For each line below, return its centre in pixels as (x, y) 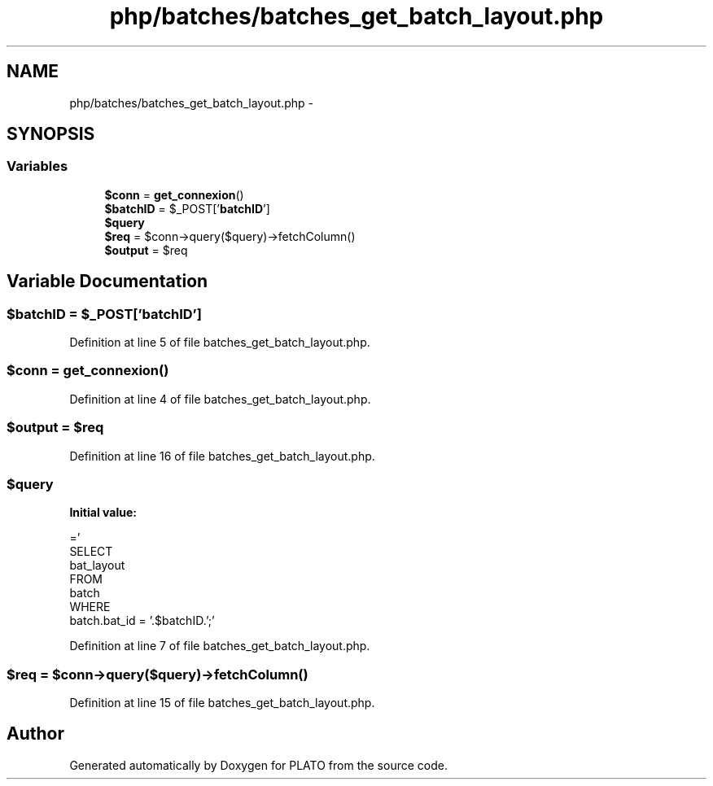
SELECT (91, 552)
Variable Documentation (107, 282)
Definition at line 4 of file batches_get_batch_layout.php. (220, 399)
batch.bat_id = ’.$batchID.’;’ (142, 621)
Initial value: (103, 513)
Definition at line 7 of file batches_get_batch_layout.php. (220, 646)
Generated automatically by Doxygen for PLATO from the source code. (258, 765)
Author (35, 734)
